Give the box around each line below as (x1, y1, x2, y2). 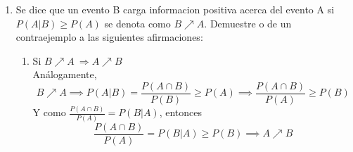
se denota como (104, 15, 171, 30)
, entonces (159, 105, 203, 120)
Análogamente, (32, 67, 97, 82)
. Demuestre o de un (204, 15, 292, 30)
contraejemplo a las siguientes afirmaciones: (15, 30, 203, 44)
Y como (32, 105, 66, 120)
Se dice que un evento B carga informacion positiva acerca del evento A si (15, 2, 335, 16)
